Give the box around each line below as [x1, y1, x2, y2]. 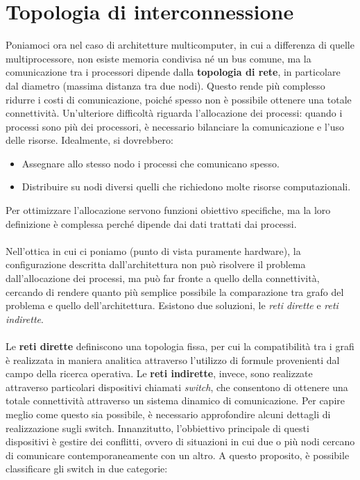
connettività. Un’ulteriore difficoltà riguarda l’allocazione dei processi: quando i [6, 106, 343, 120]
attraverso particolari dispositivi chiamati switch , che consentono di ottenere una [6, 379, 348, 394]
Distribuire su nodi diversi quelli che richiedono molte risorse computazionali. [22, 179, 351, 194]
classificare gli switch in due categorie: [6, 461, 168, 476]
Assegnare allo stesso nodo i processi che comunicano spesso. [22, 156, 280, 170]
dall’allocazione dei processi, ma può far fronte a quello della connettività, [6, 271, 320, 285]
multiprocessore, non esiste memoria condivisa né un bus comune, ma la [6, 51, 311, 65]
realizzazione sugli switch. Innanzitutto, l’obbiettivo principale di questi [6, 420, 309, 435]
